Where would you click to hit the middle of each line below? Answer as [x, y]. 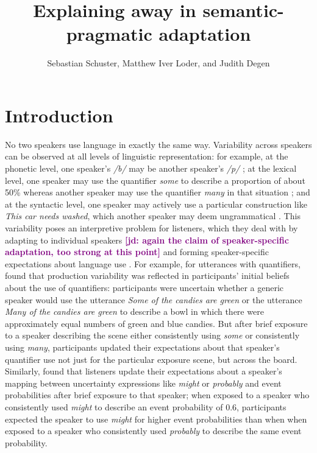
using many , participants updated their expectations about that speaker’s [142, 347]
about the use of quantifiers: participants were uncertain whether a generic [144, 287]
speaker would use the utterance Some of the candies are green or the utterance [154, 299]
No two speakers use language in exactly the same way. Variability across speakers [158, 144]
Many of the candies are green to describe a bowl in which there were [134, 311]
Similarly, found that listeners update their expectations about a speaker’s [144, 371]
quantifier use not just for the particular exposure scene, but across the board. [151, 359]
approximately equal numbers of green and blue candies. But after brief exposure [156, 323]
